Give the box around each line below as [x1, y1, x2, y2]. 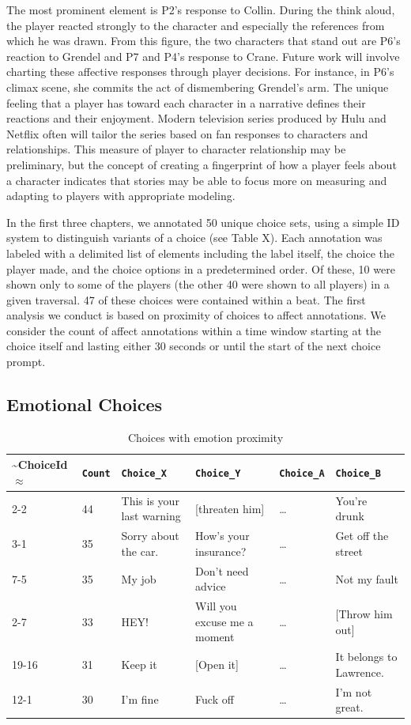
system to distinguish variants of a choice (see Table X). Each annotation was [6, 229, 383, 246]
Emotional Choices [6, 392, 163, 417]
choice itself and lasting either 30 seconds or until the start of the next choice [6, 338, 381, 354]
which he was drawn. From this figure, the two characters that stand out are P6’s [6, 32, 401, 49]
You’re [335, 492, 368, 508]
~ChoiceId [12, 456, 68, 473]
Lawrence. [335, 663, 384, 680]
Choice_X [121, 468, 167, 480]
